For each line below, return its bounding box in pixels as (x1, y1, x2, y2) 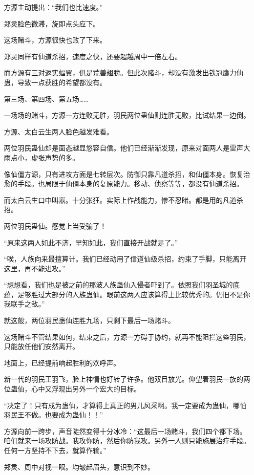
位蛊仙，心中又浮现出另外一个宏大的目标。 (4, 384, 141, 394)
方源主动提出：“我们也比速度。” (4, 2, 103, 12)
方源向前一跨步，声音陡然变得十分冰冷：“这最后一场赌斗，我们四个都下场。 (4, 426, 247, 436)
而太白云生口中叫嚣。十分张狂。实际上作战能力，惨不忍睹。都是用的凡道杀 (4, 194, 243, 205)
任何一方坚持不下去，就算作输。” (4, 445, 106, 455)
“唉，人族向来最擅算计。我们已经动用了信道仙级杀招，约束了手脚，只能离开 (4, 254, 247, 264)
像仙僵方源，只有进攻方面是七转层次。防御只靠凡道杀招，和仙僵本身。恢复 (4, 169, 243, 179)
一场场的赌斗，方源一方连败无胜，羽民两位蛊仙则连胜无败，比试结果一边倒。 (4, 110, 250, 120)
